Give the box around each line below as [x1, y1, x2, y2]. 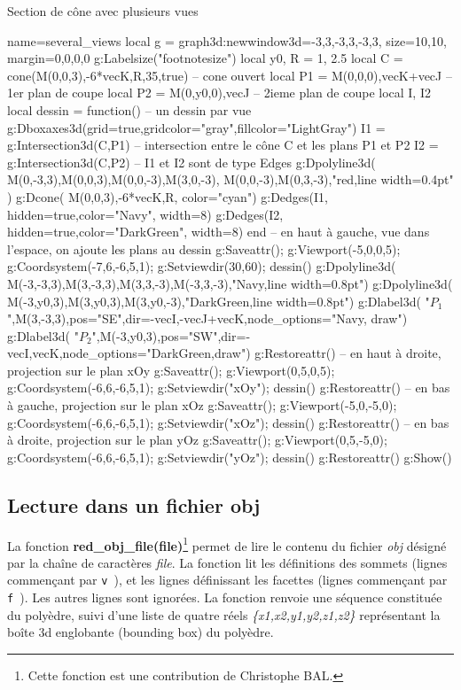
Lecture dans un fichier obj [7, 491, 261, 518]
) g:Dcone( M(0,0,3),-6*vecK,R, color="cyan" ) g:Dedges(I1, [7, 187, 328, 205]
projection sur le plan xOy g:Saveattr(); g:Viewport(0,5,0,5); [7, 361, 335, 379]
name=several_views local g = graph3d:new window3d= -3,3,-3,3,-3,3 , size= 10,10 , [7, 31, 447, 50]
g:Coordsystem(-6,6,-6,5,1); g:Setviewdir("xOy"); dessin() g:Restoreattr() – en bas [7, 378, 450, 397]
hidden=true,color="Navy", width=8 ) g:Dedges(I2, [7, 205, 284, 223]
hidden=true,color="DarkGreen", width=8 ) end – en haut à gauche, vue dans [7, 222, 430, 241]
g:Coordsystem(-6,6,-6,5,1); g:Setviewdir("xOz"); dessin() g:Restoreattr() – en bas [7, 413, 449, 431]
